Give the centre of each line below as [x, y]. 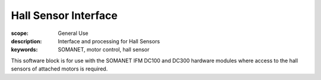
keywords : [24, 50]
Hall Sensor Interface [64, 15]
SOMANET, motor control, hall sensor [104, 50]
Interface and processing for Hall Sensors [109, 41]
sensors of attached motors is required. [59, 69]
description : [26, 41]
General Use [73, 33]
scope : [20, 33]
